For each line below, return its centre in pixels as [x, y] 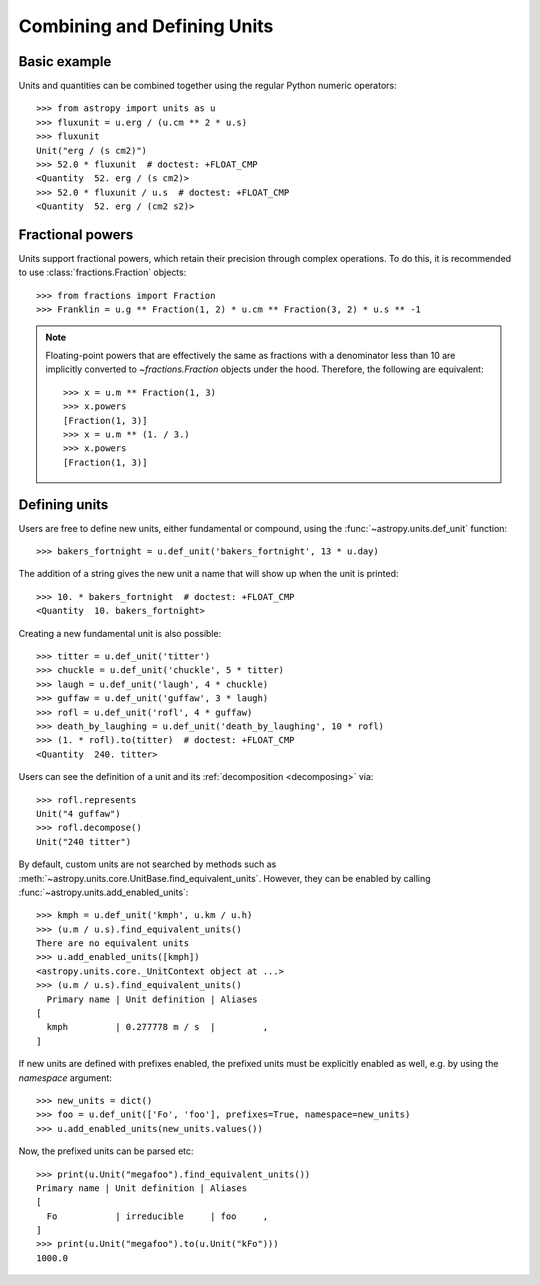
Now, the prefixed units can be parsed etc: [106, 1151]
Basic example [65, 61]
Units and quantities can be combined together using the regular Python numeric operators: [207, 86]
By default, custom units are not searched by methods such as [147, 864]
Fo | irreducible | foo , [157, 1216]
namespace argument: [65, 1077]
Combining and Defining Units [146, 26]
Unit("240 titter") [84, 841]
